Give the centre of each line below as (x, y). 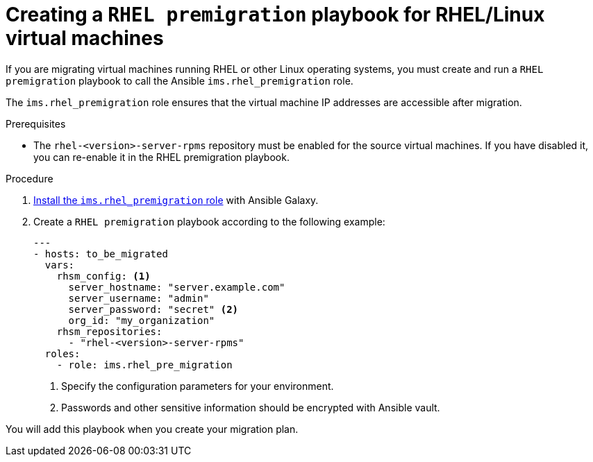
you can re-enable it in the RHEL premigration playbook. (161, 157)
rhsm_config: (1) (103, 276)
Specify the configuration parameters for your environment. (198, 386)
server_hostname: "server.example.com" (177, 287)
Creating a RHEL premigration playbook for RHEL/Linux (275, 15)
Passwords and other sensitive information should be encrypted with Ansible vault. (251, 407)
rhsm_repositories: (109, 331)
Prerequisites (36, 123)
